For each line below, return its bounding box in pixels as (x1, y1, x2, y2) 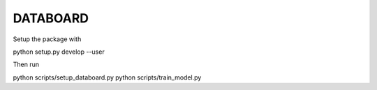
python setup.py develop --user (13, 47, 105, 56)
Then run (13, 60, 40, 69)
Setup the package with (13, 35, 82, 43)
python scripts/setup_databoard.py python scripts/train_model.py (13, 73, 202, 82)
